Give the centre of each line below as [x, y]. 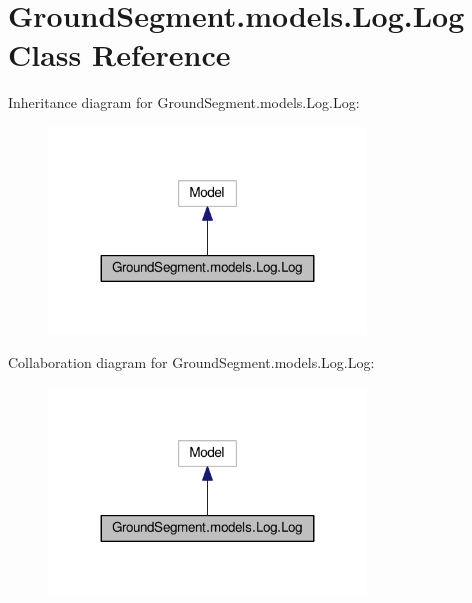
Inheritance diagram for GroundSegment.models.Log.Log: [184, 102]
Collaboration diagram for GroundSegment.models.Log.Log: [191, 362]
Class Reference [119, 54]
